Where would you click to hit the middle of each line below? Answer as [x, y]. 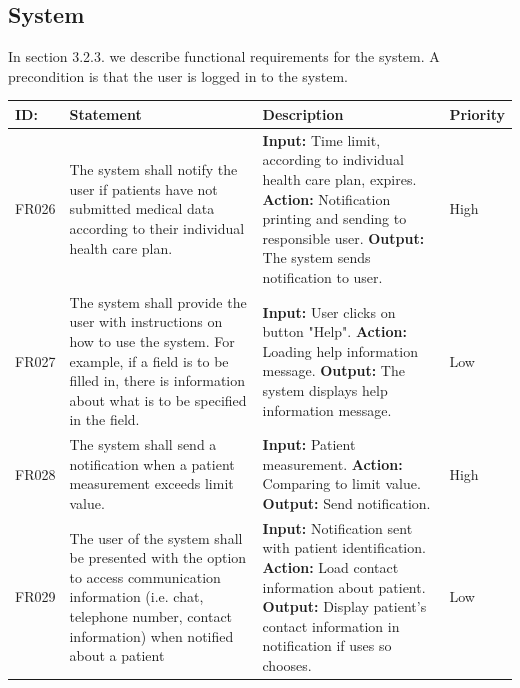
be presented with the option [158, 557]
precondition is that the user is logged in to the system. [178, 75]
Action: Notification [326, 198]
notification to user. [322, 276]
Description [303, 113]
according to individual [333, 159]
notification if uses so [327, 645]
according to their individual [157, 227]
